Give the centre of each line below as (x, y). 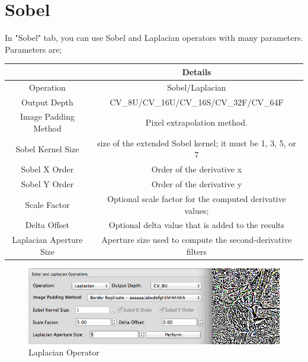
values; (197, 210)
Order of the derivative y (197, 184)
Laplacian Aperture (47, 240)
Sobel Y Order (47, 184)
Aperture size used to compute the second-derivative (197, 240)
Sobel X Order (47, 169)
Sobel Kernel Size (47, 148)
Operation (47, 87)
